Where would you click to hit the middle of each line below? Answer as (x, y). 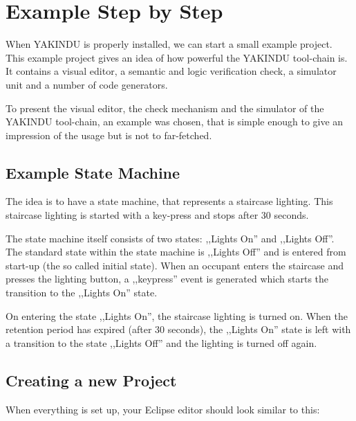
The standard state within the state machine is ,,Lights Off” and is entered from (176, 252)
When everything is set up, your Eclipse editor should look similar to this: (163, 409)
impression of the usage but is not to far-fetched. (109, 135)
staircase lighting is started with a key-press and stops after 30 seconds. (157, 215)
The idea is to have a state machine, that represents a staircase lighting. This (169, 201)
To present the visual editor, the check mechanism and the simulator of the (165, 108)
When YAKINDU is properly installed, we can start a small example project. (169, 44)
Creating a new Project (91, 380)
